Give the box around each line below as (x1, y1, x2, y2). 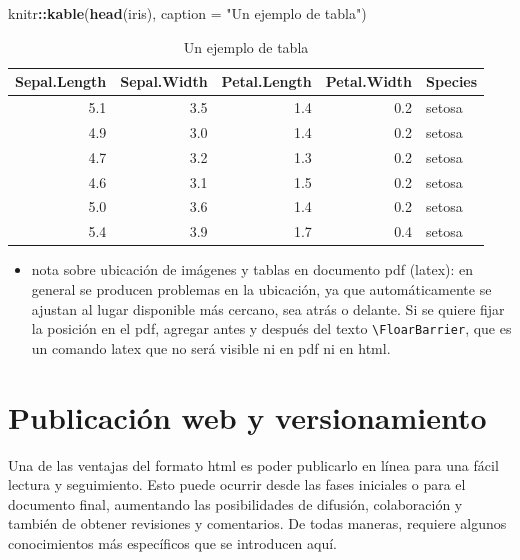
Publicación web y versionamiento (8, 396, 487, 437)
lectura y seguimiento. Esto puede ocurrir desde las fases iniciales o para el (8, 474, 466, 495)
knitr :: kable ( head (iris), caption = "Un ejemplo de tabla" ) (8, 3, 367, 23)
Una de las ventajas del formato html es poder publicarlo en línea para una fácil (8, 454, 499, 475)
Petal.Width (325, 71, 413, 92)
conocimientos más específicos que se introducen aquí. (8, 532, 337, 553)
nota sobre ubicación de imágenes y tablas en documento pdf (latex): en (31, 259, 474, 280)
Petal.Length (221, 71, 312, 92)
